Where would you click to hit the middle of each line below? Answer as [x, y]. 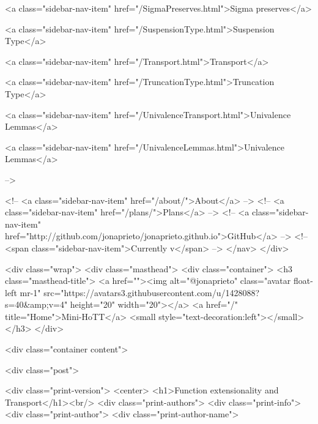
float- [303, 281]
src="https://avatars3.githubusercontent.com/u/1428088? [152, 292]
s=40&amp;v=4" [36, 304]
